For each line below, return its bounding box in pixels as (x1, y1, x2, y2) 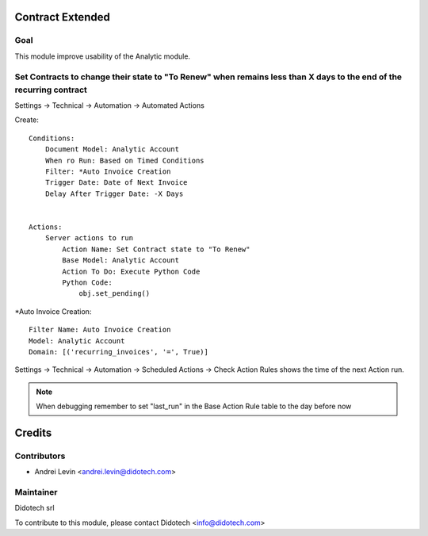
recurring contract (14, 84, 87, 95)
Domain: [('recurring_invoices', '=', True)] (29, 347, 209, 356)
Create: (14, 115, 40, 124)
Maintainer (14, 487, 58, 497)
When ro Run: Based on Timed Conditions (44, 155, 205, 165)
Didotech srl (14, 503, 55, 513)
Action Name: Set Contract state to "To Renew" (62, 244, 250, 254)
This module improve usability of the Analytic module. (14, 52, 190, 61)
